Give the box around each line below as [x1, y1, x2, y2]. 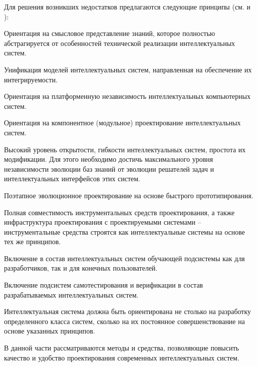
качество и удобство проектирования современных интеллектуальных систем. [4, 352, 240, 363]
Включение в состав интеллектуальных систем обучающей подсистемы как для [4, 253, 245, 263]
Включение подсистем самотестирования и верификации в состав [4, 280, 203, 290]
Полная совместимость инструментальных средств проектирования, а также [4, 207, 235, 217]
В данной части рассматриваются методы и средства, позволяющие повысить [4, 343, 239, 353]
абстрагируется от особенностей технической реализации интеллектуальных [4, 37, 235, 48]
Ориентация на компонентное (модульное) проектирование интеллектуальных [4, 117, 241, 128]
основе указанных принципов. [4, 326, 95, 336]
